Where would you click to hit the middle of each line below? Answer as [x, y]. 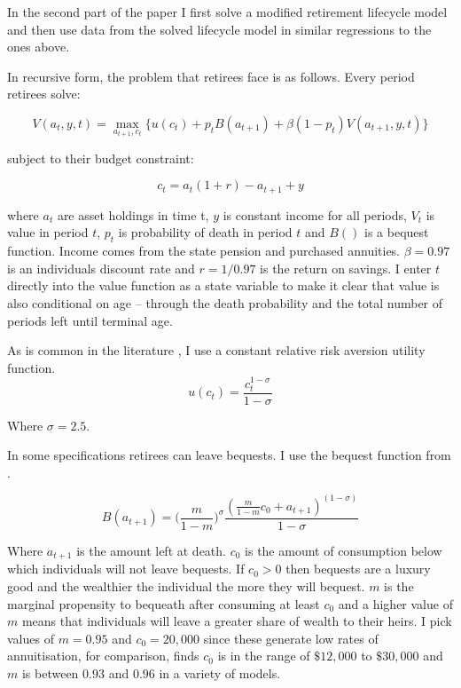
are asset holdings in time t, [133, 214]
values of [31, 638]
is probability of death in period [205, 232]
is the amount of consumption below [344, 550]
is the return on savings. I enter [346, 268]
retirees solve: [44, 94]
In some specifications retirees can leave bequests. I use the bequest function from [229, 455]
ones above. [39, 47]
